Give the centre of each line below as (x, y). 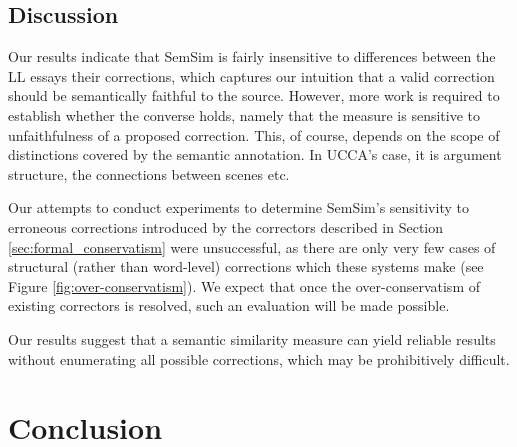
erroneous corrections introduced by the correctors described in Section (226, 226)
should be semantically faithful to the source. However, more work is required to (254, 95)
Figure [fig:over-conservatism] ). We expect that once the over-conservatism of (244, 285)
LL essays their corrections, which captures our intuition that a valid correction (251, 75)
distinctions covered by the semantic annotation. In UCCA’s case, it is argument (255, 154)
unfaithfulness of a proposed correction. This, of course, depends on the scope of (254, 134)
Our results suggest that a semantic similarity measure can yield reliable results (252, 338)
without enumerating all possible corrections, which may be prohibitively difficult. (259, 358)
